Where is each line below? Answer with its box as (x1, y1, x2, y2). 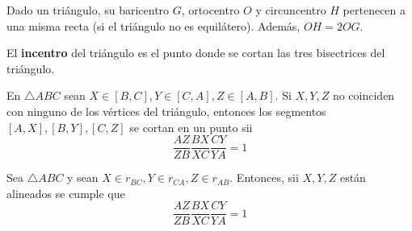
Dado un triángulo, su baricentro (6, 2, 170, 18)
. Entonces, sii (229, 169, 299, 186)
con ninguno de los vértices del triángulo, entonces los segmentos (6, 102, 326, 119)
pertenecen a (343, 2, 406, 18)
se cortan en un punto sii (129, 118, 253, 135)
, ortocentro (181, 2, 240, 18)
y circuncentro (255, 2, 326, 18)
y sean (67, 169, 99, 186)
